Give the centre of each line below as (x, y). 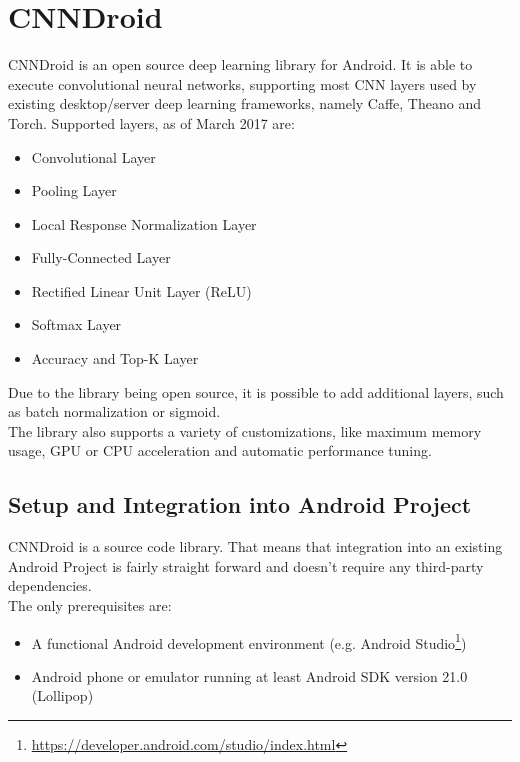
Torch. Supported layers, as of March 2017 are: (151, 122)
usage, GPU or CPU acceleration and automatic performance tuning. (220, 450)
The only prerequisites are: (90, 605)
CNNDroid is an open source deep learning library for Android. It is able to (240, 64)
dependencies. (50, 585)
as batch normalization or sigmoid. (114, 411)
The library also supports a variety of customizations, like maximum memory (245, 430)
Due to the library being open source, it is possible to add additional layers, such (256, 391)
